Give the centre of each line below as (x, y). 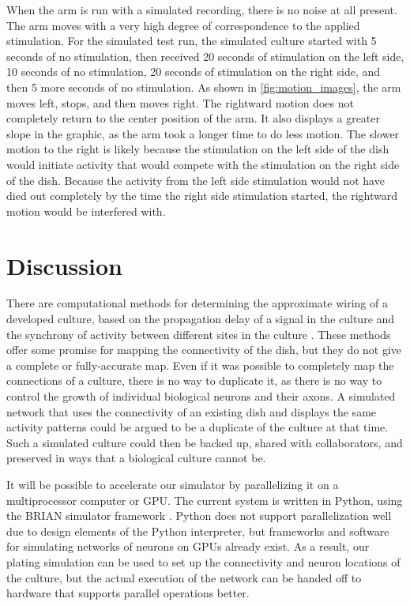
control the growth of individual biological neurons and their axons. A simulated (201, 396)
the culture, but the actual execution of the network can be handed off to (184, 577)
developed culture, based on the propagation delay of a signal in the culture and (201, 319)
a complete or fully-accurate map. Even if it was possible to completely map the (200, 365)
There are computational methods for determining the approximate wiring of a (197, 303)
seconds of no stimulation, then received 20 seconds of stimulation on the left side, (205, 56)
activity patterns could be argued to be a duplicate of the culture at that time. (197, 427)
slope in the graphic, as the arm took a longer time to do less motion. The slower (203, 133)
